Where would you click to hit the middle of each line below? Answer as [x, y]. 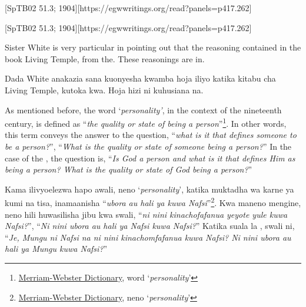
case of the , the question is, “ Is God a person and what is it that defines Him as [150, 158]
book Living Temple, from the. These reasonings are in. [105, 58]
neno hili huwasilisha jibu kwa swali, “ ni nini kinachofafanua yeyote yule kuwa [146, 214]
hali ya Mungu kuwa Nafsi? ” [56, 249]
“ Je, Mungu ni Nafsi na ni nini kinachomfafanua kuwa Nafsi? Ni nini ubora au [148, 237]
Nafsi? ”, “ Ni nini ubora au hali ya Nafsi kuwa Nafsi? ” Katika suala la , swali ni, [150, 226]
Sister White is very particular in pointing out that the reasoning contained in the [153, 47]
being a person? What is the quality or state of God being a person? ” [129, 169]
